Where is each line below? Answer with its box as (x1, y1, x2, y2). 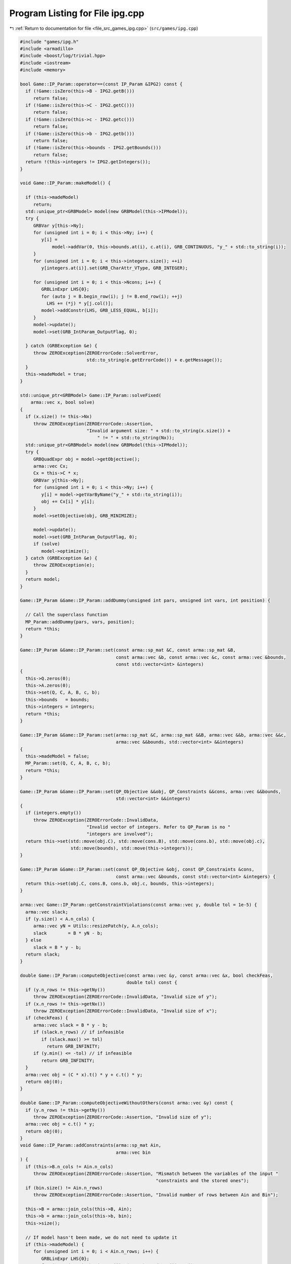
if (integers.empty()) (25, 810, 82, 816)
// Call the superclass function (25, 612, 108, 618)
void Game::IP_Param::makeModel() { (20, 180, 111, 186)
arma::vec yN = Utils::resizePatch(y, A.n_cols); (33, 923, 159, 929)
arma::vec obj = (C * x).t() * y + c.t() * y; (25, 1072, 143, 1077)
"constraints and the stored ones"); (156, 1178, 250, 1184)
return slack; (25, 951, 61, 957)
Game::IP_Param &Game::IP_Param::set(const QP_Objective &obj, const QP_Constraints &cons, (20, 867, 255, 872)
